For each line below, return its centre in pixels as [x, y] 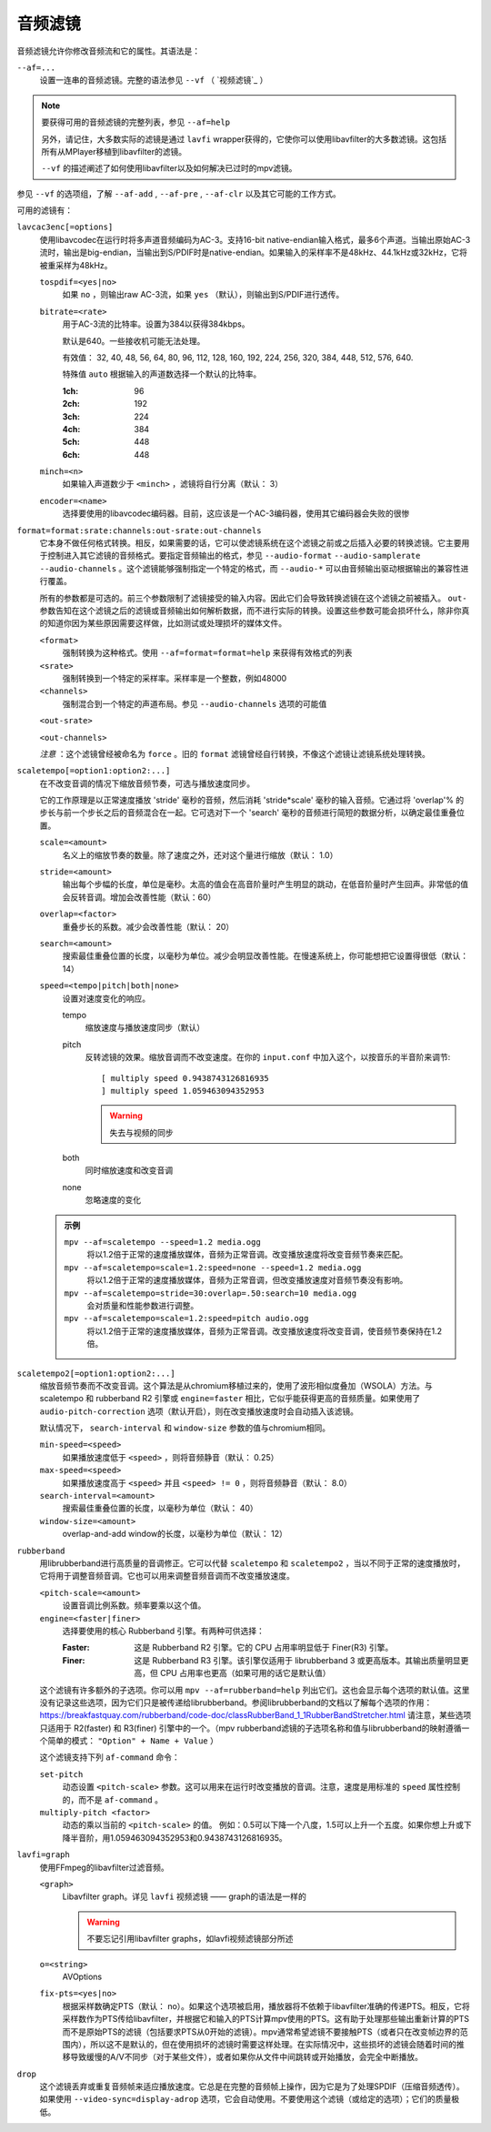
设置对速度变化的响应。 [106, 998]
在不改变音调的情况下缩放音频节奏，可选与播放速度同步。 [147, 783]
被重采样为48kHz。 [76, 265]
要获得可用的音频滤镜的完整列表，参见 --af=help [136, 122]
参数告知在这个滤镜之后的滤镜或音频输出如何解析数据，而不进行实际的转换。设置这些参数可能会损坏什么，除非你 [251, 611]
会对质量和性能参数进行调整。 [143, 1305]
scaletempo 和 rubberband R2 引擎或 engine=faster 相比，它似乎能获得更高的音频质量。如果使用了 [230, 1399]
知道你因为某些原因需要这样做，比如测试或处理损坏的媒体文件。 [166, 623]
